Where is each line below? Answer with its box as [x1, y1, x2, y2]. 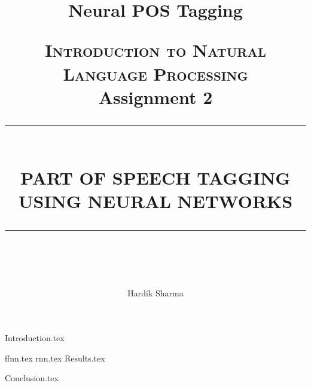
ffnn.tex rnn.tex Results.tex [5, 351, 105, 364]
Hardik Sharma [127, 286, 184, 299]
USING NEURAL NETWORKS [18, 189, 293, 213]
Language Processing [63, 61, 248, 85]
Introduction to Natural [45, 38, 266, 62]
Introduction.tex [5, 332, 65, 344]
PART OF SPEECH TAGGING [20, 166, 291, 190]
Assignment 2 [98, 84, 213, 109]
